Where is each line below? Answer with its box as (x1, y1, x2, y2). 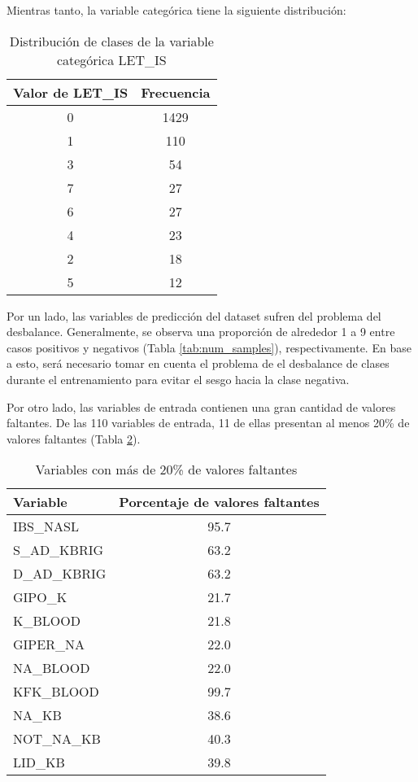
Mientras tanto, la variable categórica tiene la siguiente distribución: (7, 2, 346, 18)
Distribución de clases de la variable (9, 31, 214, 50)
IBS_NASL (13, 517, 79, 536)
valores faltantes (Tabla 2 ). (7, 430, 141, 447)
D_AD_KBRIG (13, 564, 107, 583)
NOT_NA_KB (13, 729, 101, 749)
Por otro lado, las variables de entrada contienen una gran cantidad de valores (7, 398, 396, 415)
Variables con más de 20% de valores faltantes (35, 460, 298, 479)
